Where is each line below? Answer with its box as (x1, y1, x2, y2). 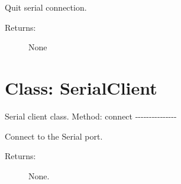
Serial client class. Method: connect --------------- (5, 109, 177, 122)
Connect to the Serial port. (5, 130, 103, 142)
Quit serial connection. (5, 1, 87, 13)
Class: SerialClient (5, 75, 157, 99)
